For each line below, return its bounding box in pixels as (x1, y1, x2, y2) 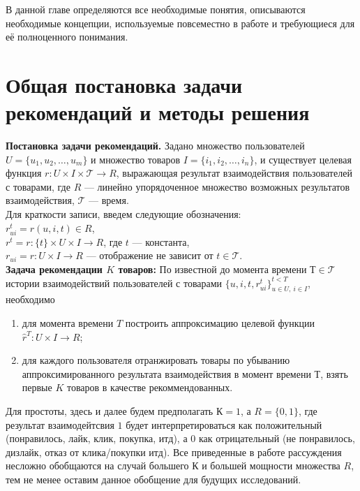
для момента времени (22, 315, 114, 330)
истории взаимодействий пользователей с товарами (6, 275, 223, 290)
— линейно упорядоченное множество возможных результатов (84, 179, 350, 193)
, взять (320, 366, 348, 381)
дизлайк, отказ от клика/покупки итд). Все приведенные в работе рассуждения (6, 444, 342, 459)
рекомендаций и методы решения (6, 98, 310, 126)
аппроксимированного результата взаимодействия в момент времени (22, 366, 311, 381)
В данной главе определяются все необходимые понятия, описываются (6, 2, 306, 16)
